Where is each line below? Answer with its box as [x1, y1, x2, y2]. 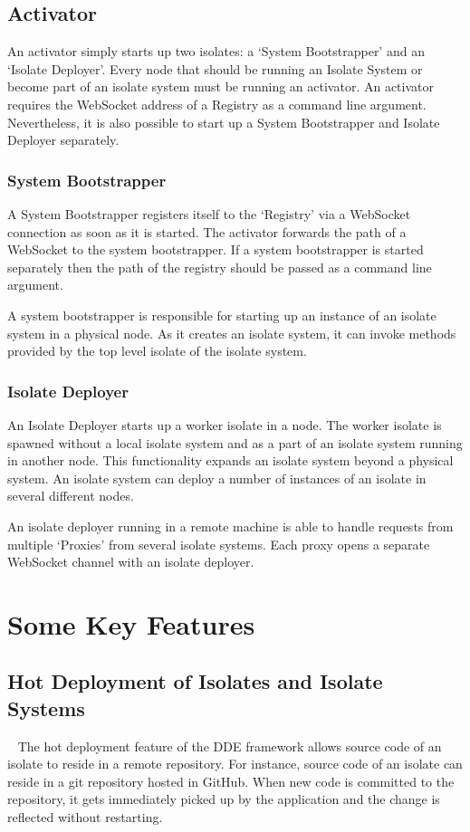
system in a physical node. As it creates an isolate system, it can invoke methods [7, 323, 456, 342]
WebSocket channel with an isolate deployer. [7, 552, 254, 571]
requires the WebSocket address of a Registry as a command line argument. [7, 94, 427, 113]
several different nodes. [7, 486, 134, 505]
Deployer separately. [7, 130, 120, 149]
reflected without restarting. [7, 808, 163, 827]
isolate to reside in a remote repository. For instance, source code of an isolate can [7, 754, 463, 773]
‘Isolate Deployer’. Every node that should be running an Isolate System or [7, 59, 423, 78]
